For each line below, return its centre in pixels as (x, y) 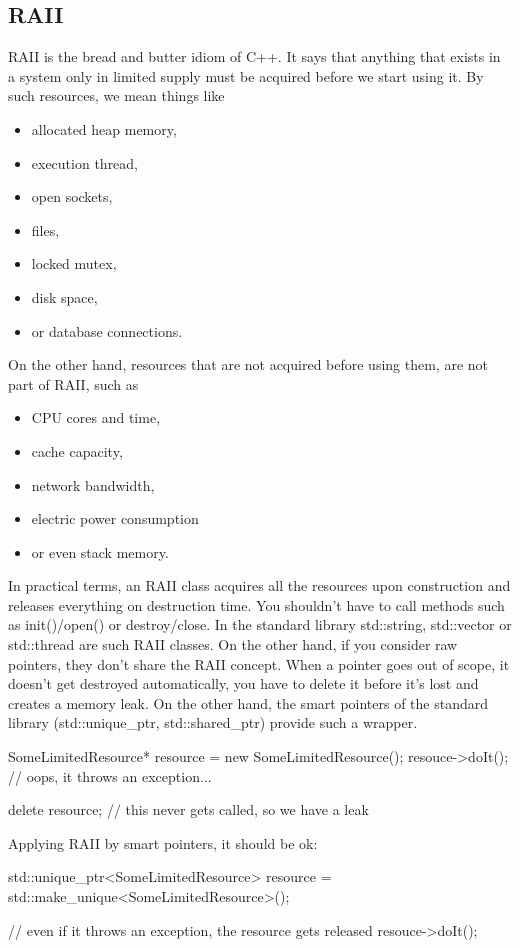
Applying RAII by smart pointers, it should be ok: (163, 842)
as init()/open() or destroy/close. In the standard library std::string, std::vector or (260, 624)
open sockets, (72, 196)
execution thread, (85, 162)
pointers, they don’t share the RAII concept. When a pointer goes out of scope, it (259, 663)
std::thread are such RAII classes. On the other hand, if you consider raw (233, 644)
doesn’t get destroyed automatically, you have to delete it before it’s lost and (243, 683)
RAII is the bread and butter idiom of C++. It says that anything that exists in (254, 56)
